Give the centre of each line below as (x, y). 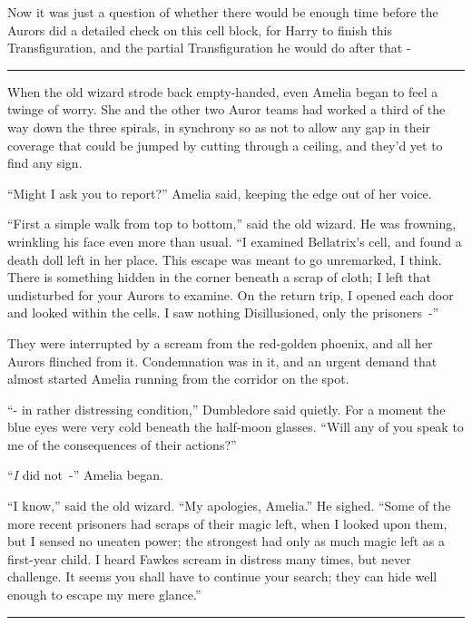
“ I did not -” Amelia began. (85, 475)
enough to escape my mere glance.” (104, 595)
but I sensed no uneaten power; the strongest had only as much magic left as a (226, 541)
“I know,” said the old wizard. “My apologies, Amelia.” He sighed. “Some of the (229, 506)
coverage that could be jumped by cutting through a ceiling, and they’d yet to (225, 145)
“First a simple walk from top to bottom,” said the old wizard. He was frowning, (232, 224)
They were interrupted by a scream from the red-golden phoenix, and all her (220, 342)
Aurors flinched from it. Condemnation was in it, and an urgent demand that (222, 361)
